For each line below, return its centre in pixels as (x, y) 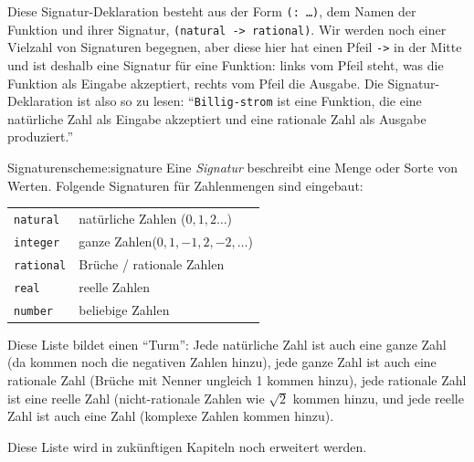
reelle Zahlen (115, 286)
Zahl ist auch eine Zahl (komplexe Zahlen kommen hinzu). (171, 416)
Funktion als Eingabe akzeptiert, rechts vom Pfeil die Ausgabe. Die (195, 83)
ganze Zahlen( (118, 241)
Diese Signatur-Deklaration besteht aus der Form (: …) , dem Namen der (212, 11)
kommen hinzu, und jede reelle (378, 398)
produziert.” (41, 136)
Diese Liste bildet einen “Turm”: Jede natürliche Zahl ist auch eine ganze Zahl (227, 344)
